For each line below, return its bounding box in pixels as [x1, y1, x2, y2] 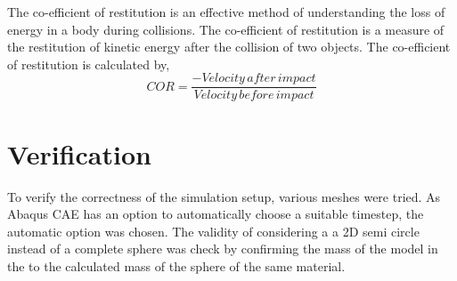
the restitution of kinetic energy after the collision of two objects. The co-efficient [7, 37, 451, 56]
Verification [7, 135, 151, 172]
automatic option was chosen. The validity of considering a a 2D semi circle [7, 221, 420, 240]
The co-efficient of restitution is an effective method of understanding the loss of [7, 3, 445, 20]
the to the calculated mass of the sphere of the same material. [7, 256, 346, 275]
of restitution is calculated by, [7, 54, 170, 73]
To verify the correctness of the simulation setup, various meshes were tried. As [7, 187, 441, 205]
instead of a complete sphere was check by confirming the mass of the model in [7, 239, 438, 258]
